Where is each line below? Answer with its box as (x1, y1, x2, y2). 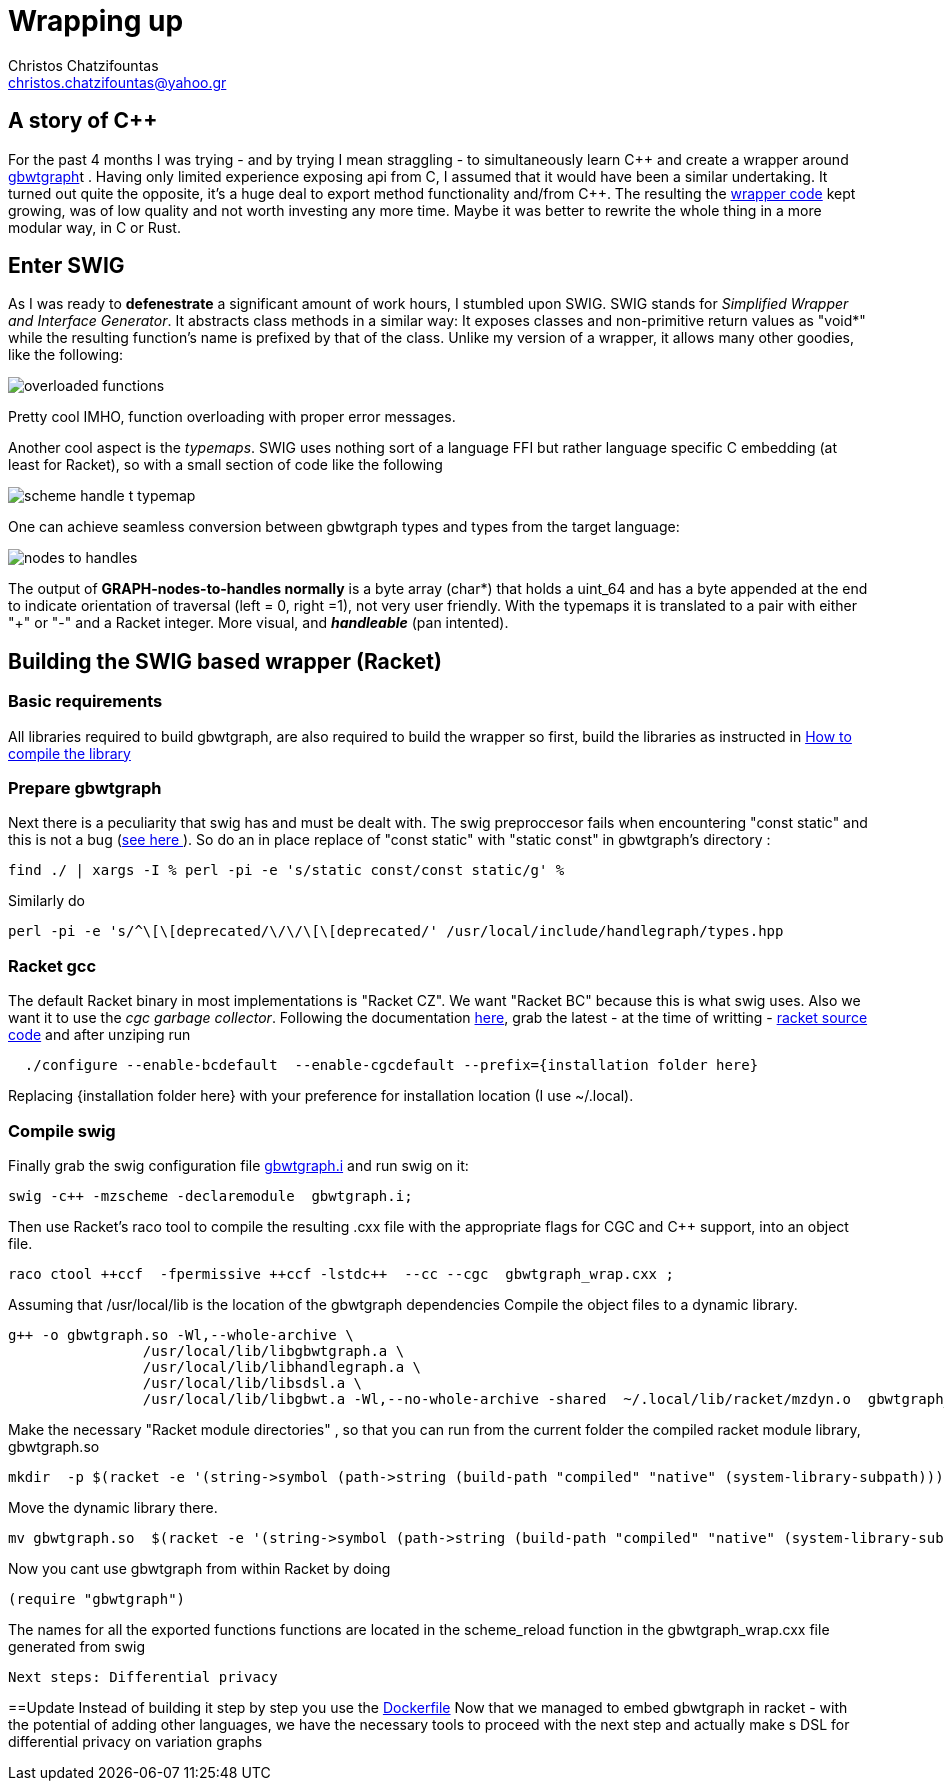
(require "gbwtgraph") (8, 1590, 186, 1607)
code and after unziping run (8, 1026, 191, 1044)
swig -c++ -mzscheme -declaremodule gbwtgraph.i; (8, 1187, 413, 1204)
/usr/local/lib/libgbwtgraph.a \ (142, 1342, 405, 1359)
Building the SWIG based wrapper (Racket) (8, 648, 442, 674)
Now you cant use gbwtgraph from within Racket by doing (8, 1559, 391, 1577)
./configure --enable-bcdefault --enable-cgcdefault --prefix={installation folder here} (24, 1057, 759, 1074)
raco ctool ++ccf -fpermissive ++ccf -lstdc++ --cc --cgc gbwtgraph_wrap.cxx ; (8, 1265, 674, 1282)
